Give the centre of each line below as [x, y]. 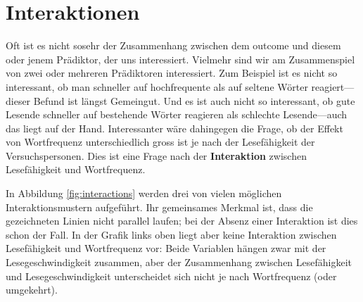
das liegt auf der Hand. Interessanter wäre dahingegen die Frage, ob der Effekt [174, 128]
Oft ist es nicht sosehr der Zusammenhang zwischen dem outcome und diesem [173, 45]
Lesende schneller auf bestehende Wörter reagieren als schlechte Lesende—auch [177, 114]
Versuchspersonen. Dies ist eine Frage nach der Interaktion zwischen [156, 155]
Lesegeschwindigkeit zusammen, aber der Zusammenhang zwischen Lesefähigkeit [179, 262]
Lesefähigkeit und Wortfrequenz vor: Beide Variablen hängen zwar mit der [166, 248]
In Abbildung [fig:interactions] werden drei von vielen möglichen [144, 193]
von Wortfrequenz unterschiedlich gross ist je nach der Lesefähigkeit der [160, 142]
